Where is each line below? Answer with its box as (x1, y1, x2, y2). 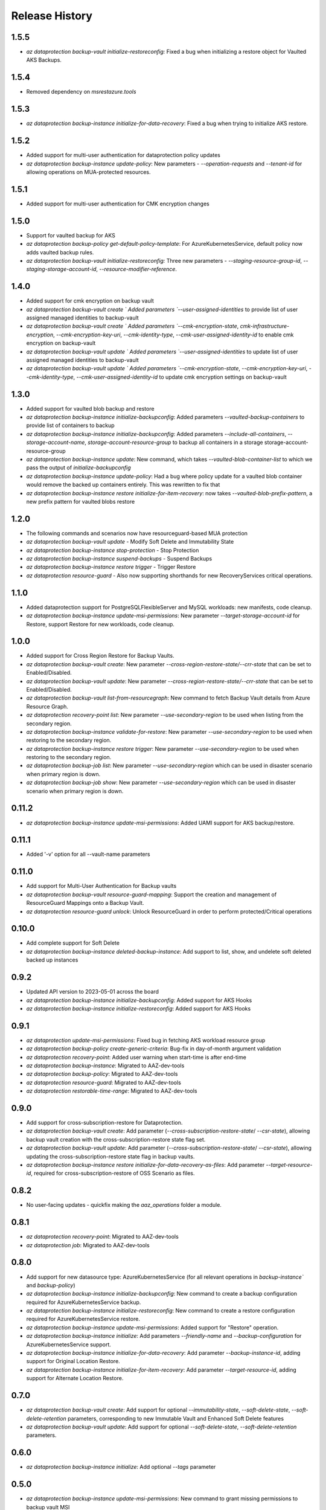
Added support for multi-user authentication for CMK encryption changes (26, 200, 209, 207)
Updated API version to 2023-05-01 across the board (26, 988, 159, 995)
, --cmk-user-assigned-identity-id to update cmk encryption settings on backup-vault (73, 373, 287, 381)
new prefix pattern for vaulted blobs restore (26, 498, 135, 505)
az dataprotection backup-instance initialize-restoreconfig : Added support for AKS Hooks (26, 1004, 251, 1012)
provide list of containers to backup (26, 422, 115, 429)
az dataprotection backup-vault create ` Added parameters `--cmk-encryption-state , (26, 323, 239, 330)
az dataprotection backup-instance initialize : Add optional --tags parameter (26, 1463, 216, 1471)
